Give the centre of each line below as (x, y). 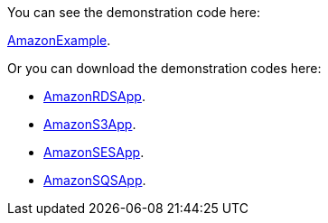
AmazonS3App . (90, 124)
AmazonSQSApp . (95, 180)
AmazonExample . (59, 40)
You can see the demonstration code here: (134, 12)
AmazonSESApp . (94, 152)
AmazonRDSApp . (94, 96)
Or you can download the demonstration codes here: (164, 68)
